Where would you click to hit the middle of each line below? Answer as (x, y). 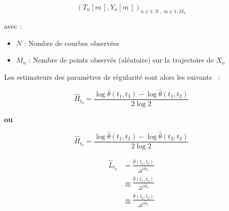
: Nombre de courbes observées (72, 43)
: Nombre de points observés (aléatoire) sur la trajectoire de (121, 60)
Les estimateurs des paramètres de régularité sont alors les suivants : (112, 76)
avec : (13, 26)
